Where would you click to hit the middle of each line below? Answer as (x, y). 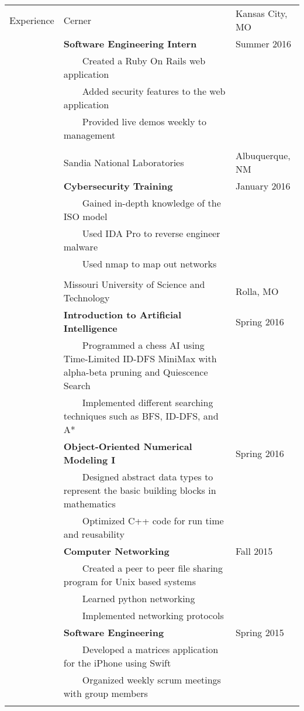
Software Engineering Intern (130, 44)
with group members (106, 693)
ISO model (85, 216)
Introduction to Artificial (122, 315)
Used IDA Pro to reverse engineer (151, 233)
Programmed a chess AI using (143, 345)
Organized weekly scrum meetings (151, 680)
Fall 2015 (254, 551)
